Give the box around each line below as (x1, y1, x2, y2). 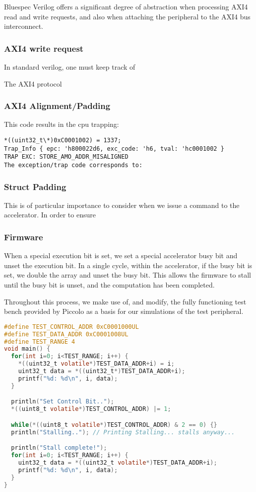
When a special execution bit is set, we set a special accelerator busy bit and (4, 250, 238, 261)
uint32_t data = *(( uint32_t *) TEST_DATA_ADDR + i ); (18, 368, 186, 375)
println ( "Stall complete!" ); (11, 444, 107, 452)
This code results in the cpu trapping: (4, 119, 119, 129)
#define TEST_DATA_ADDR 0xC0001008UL (4, 330, 128, 338)
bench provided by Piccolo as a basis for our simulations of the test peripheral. (4, 306, 244, 316)
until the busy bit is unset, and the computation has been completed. (4, 280, 215, 290)
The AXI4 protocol (4, 78, 62, 89)
